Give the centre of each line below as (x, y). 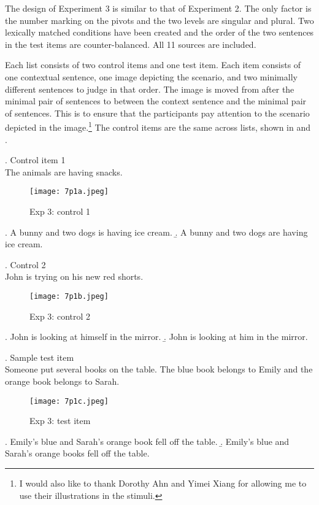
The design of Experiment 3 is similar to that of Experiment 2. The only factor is (158, 8)
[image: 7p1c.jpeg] (69, 401)
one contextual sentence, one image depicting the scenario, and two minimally (151, 76)
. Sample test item (40, 357)
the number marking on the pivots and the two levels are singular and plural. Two (159, 20)
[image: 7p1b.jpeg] (69, 296)
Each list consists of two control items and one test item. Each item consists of (153, 65)
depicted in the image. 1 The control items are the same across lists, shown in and (158, 126)
